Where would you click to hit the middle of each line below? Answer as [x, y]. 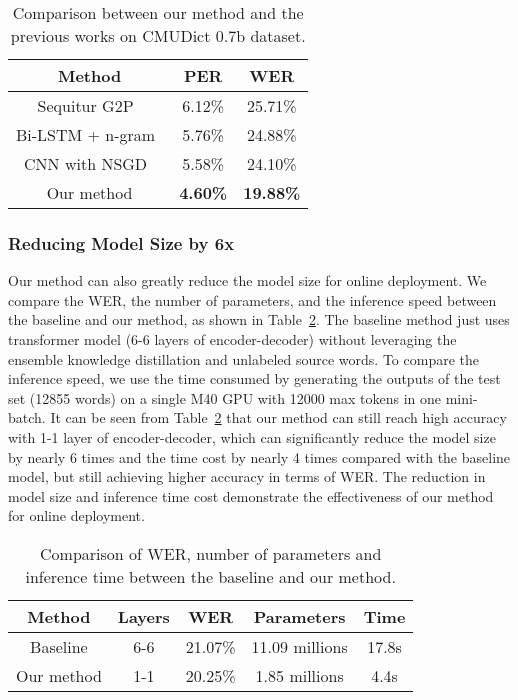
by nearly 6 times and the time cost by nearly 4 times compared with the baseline [259, 456]
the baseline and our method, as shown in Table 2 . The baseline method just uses [259, 319]
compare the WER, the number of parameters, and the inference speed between [252, 299]
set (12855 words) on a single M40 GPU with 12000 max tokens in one [225, 397]
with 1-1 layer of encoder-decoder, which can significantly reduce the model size [252, 436]
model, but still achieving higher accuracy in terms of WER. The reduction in [247, 476]
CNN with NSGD [86, 163]
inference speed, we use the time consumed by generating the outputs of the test [254, 378]
